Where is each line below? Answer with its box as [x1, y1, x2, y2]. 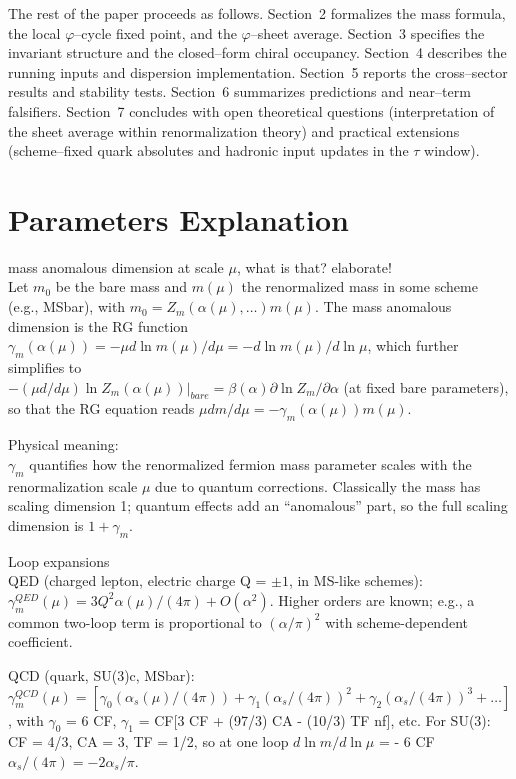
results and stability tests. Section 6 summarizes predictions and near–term [8, 81, 471, 102]
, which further [367, 335, 459, 356]
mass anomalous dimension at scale [8, 256, 224, 277]
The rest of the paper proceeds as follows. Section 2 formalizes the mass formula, [8, 3, 506, 23]
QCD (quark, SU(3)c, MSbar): [8, 664, 195, 685]
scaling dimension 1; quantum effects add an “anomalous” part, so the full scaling [8, 495, 508, 516]
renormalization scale [8, 475, 138, 496]
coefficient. [8, 631, 73, 652]
